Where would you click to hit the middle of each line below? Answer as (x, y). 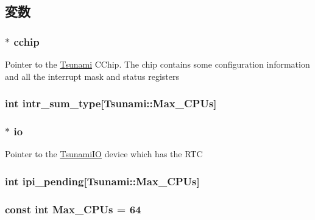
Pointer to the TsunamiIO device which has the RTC (104, 154)
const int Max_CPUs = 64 (73, 209)
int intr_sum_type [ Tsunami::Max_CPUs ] (111, 103)
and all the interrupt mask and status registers (92, 76)
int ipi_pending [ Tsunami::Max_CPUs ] (102, 181)
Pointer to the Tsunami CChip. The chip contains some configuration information (157, 64)
